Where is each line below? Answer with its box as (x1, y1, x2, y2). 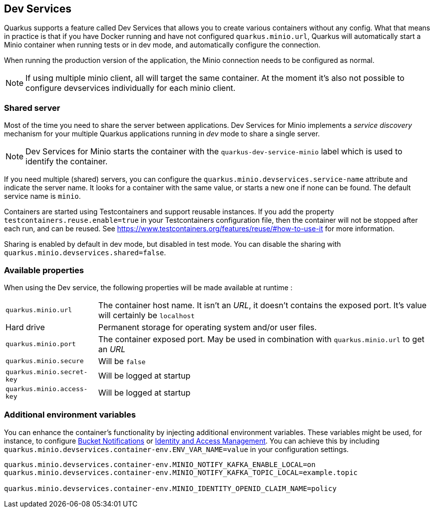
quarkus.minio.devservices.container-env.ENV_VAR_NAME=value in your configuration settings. (4, 445, 349, 454)
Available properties (4, 265, 84, 275)
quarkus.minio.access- (5, 385, 88, 393)
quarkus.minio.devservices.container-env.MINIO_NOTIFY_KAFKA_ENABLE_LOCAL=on (4, 460, 316, 469)
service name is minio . (4, 192, 81, 201)
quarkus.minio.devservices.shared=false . (4, 248, 166, 257)
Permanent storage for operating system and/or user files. (98, 322, 317, 332)
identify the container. (25, 156, 108, 167)
